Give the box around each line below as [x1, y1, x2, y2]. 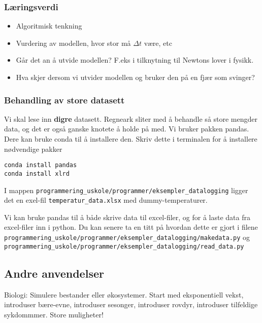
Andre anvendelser [4, 265, 104, 281]
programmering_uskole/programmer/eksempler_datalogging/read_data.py [4, 243, 244, 250]
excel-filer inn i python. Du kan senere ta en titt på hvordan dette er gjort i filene [4, 222, 258, 232]
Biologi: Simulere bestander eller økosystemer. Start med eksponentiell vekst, [4, 289, 244, 300]
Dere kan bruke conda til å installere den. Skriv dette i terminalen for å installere [4, 133, 257, 144]
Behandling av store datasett [4, 93, 125, 106]
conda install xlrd [4, 170, 70, 177]
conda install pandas [4, 162, 77, 169]
